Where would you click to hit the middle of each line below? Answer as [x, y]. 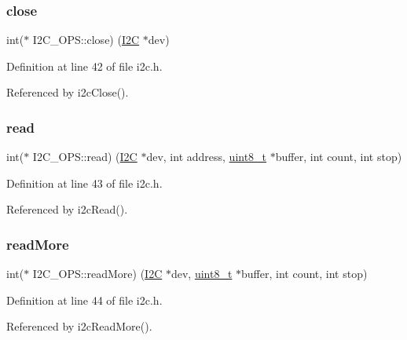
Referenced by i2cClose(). [68, 92]
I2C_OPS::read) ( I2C [85, 157]
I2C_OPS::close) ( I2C [86, 40]
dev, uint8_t [202, 274]
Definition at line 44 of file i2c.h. [84, 300]
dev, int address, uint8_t [207, 157]
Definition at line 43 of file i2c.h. [84, 183]
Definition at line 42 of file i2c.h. [84, 66]
